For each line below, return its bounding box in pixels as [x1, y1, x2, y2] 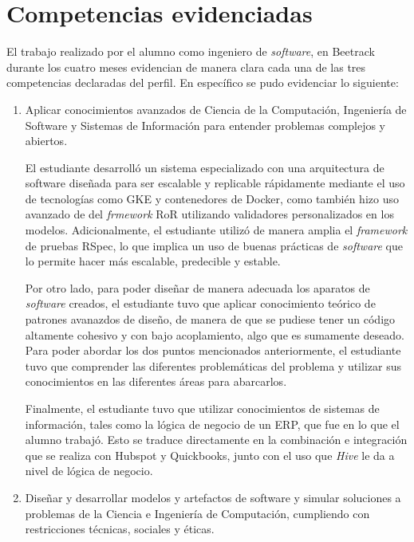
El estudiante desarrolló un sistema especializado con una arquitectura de [25, 159, 384, 175]
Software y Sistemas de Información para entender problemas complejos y [25, 116, 386, 133]
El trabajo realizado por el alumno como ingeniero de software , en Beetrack [6, 43, 375, 60]
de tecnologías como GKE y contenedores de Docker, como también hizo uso [25, 190, 399, 206]
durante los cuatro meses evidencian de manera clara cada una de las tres [6, 58, 366, 75]
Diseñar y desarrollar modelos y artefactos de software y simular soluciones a [25, 489, 401, 505]
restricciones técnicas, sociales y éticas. [25, 520, 215, 537]
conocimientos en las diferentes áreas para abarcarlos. [25, 373, 287, 390]
